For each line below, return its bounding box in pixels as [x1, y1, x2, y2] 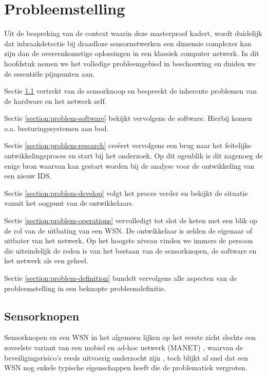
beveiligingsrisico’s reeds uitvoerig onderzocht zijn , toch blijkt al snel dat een [4, 352, 248, 363]
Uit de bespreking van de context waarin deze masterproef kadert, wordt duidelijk [4, 28, 262, 39]
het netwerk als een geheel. [4, 255, 88, 266]
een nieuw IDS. [4, 170, 52, 181]
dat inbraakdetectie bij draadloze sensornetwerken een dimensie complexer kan [4, 38, 252, 48]
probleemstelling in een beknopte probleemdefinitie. [4, 282, 166, 293]
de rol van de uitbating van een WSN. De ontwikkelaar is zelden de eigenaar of [4, 225, 252, 236]
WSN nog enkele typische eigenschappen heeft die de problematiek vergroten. [4, 362, 247, 373]
